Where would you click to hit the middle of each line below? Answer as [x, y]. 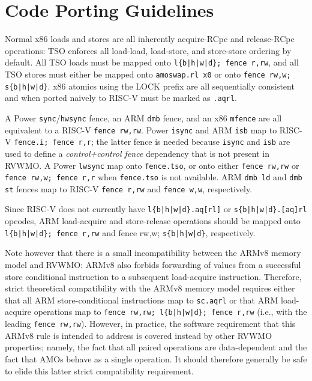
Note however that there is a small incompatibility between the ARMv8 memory [153, 253]
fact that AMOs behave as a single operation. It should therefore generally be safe [156, 358]
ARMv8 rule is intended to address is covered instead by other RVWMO [139, 335]
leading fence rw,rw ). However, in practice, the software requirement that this [150, 324]
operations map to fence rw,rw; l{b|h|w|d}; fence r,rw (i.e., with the [170, 312]
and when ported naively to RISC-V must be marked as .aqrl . [121, 98]
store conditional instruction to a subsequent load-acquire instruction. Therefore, [153, 276]
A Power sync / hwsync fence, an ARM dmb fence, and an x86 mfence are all [143, 117]
